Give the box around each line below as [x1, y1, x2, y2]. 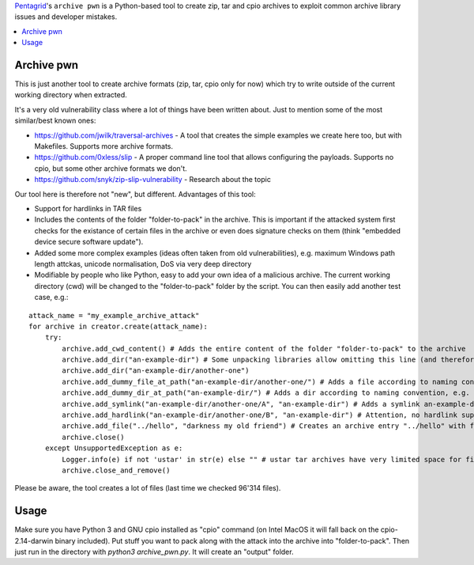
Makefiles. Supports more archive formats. [34, 142, 174, 151]
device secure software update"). [34, 237, 144, 247]
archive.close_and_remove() [62, 465, 171, 475]
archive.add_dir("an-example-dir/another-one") [62, 366, 250, 375]
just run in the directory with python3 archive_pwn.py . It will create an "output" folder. [14, 547, 294, 557]
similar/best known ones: [14, 116, 96, 126]
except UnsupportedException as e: [44, 444, 183, 453]
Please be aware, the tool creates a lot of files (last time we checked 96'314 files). [14, 483, 281, 493]
